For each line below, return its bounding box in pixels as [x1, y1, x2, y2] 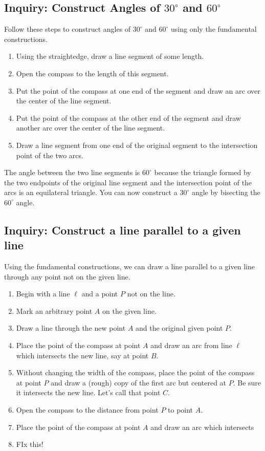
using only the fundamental [171, 24, 257, 34]
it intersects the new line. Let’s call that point [16, 387, 161, 398]
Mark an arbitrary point [16, 305, 93, 316]
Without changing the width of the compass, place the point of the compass [16, 367, 255, 378]
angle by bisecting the [191, 187, 260, 198]
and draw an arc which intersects [150, 421, 254, 432]
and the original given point [136, 323, 223, 333]
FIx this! [16, 439, 43, 449]
